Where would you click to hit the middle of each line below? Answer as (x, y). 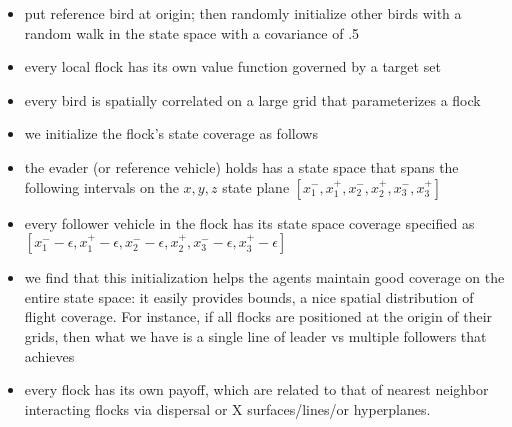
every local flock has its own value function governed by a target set (232, 66)
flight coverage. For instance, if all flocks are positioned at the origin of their (258, 316)
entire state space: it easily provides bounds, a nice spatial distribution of (249, 296)
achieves (49, 355)
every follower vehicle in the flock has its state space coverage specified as (249, 222)
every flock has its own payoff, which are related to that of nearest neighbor (256, 389)
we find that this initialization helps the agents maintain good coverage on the (264, 277)
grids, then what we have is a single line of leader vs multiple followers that (255, 335)
